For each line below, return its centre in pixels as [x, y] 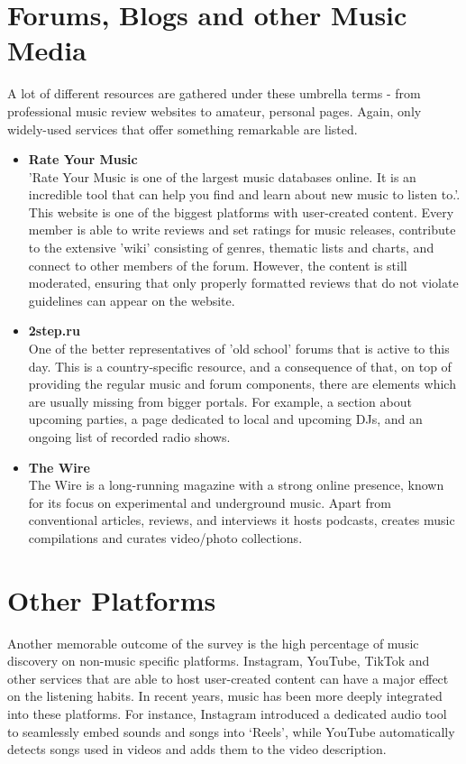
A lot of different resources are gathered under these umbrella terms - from [214, 93]
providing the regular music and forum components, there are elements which [242, 384]
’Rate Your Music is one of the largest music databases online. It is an [222, 176]
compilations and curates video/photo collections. [165, 537]
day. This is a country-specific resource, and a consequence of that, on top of [240, 366]
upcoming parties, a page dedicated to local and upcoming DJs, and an [225, 419]
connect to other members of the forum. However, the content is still [218, 265]
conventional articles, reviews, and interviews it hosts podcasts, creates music [242, 520]
